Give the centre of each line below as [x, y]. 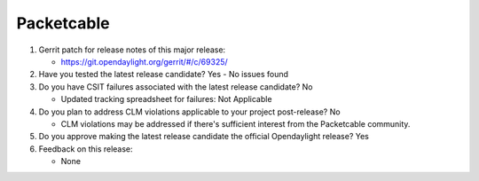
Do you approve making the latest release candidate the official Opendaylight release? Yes [204, 137]
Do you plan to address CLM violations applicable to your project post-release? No [189, 112]
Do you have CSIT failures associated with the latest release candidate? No [176, 87]
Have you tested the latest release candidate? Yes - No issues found [163, 75]
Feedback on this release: [86, 149]
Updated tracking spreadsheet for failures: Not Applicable [166, 99]
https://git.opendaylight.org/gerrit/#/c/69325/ [144, 61]
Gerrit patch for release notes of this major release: [132, 50]
